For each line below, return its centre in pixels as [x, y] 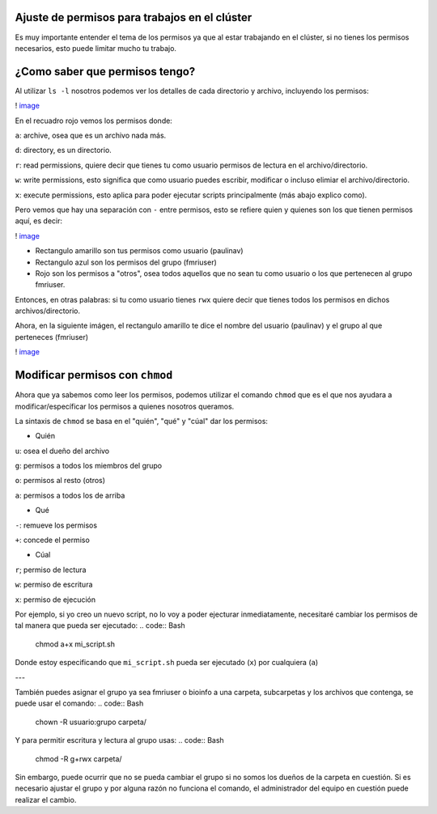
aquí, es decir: [38, 221]
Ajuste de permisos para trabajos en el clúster [134, 17]
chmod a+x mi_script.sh [75, 644]
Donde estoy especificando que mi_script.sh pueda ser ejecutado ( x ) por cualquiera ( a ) [167, 663]
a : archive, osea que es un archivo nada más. [91, 135]
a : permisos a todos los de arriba [70, 495]
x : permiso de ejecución [55, 600]
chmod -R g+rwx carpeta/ [78, 759]
